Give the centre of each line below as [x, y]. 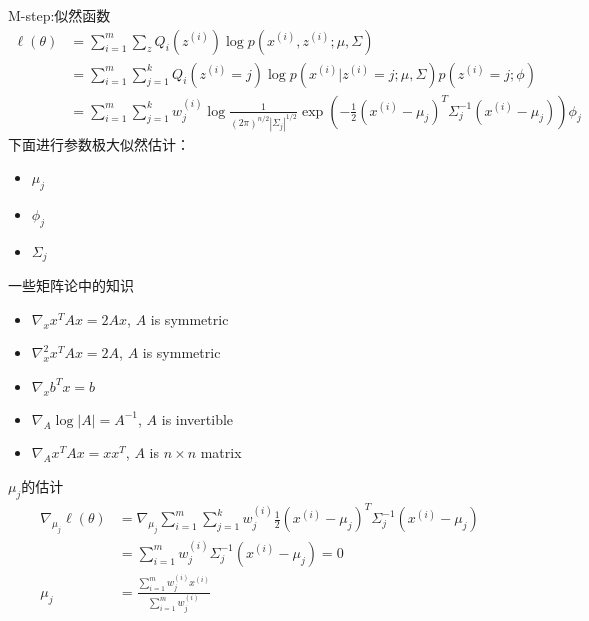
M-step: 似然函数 [59, 15]
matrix [221, 452]
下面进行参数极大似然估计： [99, 143]
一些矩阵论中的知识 [71, 285]
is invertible [197, 418]
